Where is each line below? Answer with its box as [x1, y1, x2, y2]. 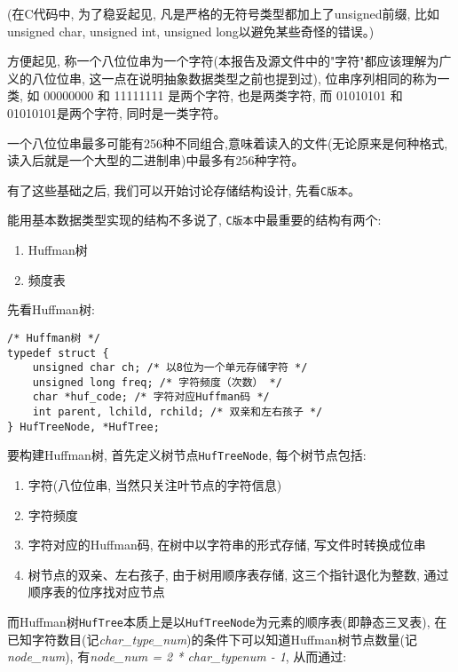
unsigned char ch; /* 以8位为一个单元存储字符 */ [32, 361, 308, 375]
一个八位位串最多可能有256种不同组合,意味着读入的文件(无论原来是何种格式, [7, 133, 448, 152]
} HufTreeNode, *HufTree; [7, 420, 160, 433]
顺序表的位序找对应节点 [28, 582, 165, 601]
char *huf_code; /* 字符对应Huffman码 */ [32, 391, 270, 404]
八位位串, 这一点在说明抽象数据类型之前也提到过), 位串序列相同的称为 [31, 68, 438, 87]
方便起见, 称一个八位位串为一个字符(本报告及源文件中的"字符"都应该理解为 [7, 51, 439, 70]
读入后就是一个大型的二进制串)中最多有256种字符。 [7, 151, 304, 170]
